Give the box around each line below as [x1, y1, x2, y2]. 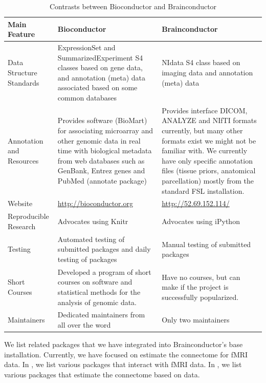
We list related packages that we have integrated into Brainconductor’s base [4, 339, 243, 350]
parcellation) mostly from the [162, 175, 254, 186]
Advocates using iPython [162, 216, 240, 227]
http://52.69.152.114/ [162, 198, 230, 209]
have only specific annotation [162, 155, 253, 166]
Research [8, 220, 36, 231]
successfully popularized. [162, 291, 239, 302]
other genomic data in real [57, 135, 141, 146]
